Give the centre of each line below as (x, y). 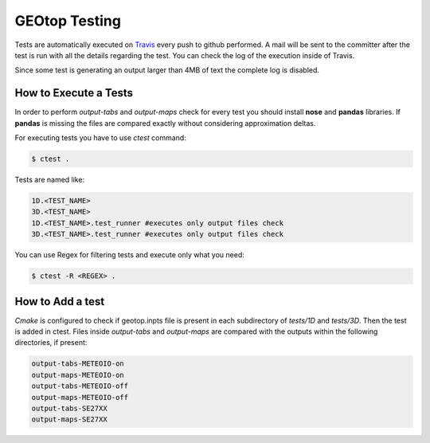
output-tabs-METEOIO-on (78, 364)
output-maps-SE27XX (69, 419)
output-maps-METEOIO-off (80, 397)
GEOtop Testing (68, 21)
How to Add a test (60, 302)
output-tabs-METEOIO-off (80, 386)
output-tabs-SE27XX (69, 408)
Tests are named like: (50, 179)
